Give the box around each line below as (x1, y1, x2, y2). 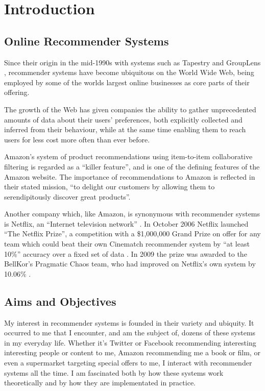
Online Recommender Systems (4, 33, 169, 48)
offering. (4, 87, 30, 97)
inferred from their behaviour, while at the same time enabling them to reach (4, 124, 246, 135)
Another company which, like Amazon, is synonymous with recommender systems (4, 208, 260, 219)
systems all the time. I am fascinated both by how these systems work (4, 367, 224, 378)
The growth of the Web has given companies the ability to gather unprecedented (4, 104, 256, 114)
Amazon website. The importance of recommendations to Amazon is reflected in (4, 171, 255, 182)
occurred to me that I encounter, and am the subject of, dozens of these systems (4, 327, 256, 338)
